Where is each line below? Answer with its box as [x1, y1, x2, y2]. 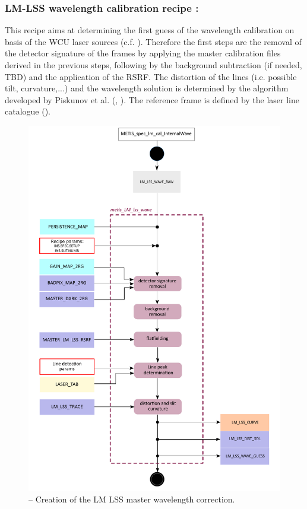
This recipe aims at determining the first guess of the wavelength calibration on [5, 24, 295, 36]
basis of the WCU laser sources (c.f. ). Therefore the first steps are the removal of [5, 35, 302, 47]
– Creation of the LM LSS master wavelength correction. [29, 493, 235, 505]
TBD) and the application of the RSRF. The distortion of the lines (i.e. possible [5, 70, 297, 82]
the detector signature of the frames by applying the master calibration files [5, 47, 281, 59]
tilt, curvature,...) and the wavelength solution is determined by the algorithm [5, 82, 289, 94]
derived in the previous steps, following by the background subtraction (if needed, [5, 59, 302, 71]
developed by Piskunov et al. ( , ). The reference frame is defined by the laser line [5, 93, 300, 106]
